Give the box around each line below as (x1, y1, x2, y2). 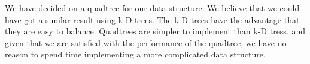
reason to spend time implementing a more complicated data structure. (5, 48, 266, 60)
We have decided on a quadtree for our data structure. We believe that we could (5, 2, 300, 14)
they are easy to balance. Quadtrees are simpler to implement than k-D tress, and (5, 25, 306, 37)
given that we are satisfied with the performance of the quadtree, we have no (5, 36, 287, 49)
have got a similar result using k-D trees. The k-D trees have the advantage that (5, 13, 300, 25)
